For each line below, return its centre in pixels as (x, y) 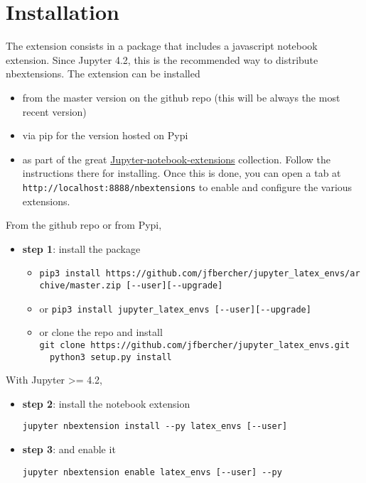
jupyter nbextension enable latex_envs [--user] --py (152, 472)
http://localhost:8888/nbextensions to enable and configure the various (187, 186)
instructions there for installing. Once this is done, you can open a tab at (182, 173)
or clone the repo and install (101, 332)
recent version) (54, 111)
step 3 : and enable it (69, 449)
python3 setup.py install (111, 357)
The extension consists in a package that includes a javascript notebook (162, 46)
